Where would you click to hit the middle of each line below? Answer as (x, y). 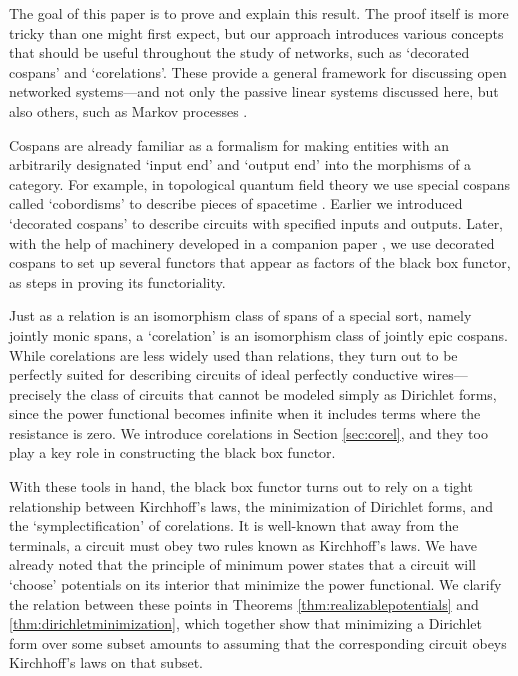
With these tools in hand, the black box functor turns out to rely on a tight (241, 486)
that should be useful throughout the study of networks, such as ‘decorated (239, 52)
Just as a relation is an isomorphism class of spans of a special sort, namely (240, 315)
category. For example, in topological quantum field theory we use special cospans (260, 183)
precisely (35, 393)
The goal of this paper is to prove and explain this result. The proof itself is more (259, 13)
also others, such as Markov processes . (128, 110)
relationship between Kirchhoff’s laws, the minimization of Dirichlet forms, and (251, 505)
